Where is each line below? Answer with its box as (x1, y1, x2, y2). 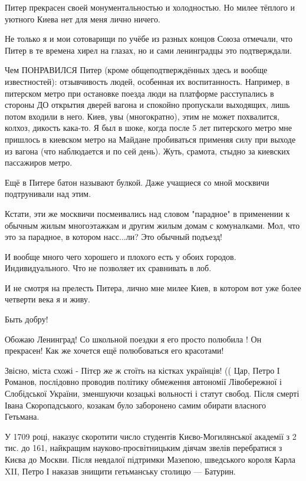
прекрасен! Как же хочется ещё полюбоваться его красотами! (5, 344, 224, 357)
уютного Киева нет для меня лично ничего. (5, 12, 160, 25)
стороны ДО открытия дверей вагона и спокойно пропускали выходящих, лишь (5, 98, 290, 111)
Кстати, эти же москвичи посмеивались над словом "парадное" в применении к (5, 207, 290, 219)
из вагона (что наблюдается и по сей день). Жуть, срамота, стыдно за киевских (5, 144, 290, 157)
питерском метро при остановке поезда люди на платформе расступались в (5, 87, 274, 99)
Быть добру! (5, 313, 48, 325)
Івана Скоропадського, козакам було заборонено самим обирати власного (5, 398, 266, 411)
